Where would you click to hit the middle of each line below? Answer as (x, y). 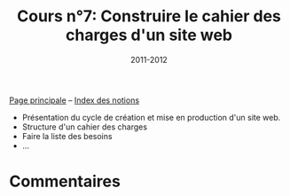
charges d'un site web (149, 35)
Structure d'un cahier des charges (85, 127)
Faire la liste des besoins (67, 136)
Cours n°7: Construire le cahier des (149, 16)
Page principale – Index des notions (74, 100)
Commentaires (65, 181)
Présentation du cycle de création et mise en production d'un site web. (151, 117)
